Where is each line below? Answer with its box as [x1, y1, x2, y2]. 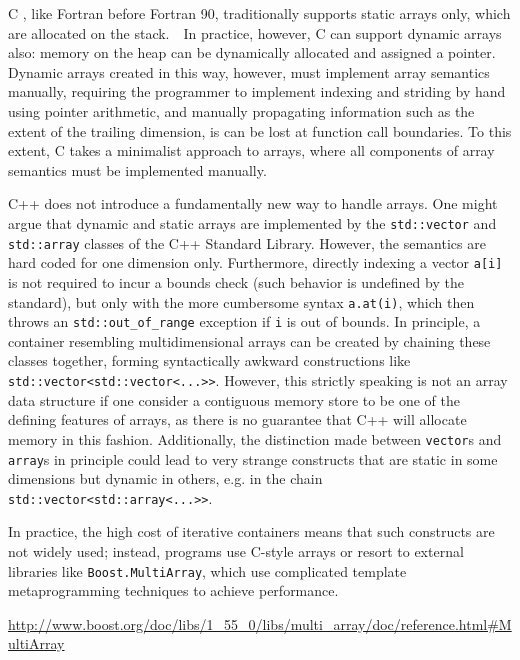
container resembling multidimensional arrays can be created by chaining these [8, 330, 491, 351]
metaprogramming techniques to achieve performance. [8, 580, 339, 601]
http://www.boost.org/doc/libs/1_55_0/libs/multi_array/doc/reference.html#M [8, 613, 512, 634]
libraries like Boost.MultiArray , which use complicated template [8, 560, 407, 581]
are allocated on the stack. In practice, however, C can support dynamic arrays [8, 22, 502, 43]
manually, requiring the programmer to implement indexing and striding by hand [8, 81, 506, 102]
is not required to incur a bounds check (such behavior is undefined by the [8, 271, 464, 292]
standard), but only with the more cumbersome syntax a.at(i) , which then [8, 291, 475, 312]
